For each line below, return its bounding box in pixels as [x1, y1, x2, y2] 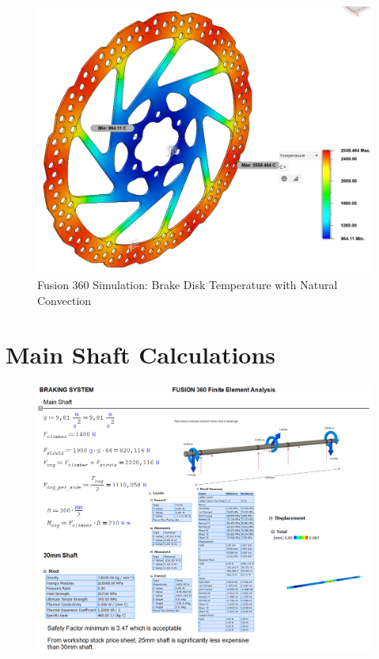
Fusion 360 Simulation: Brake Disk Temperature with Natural [37, 276, 338, 293]
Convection [37, 291, 92, 308]
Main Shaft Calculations [6, 338, 276, 371]
